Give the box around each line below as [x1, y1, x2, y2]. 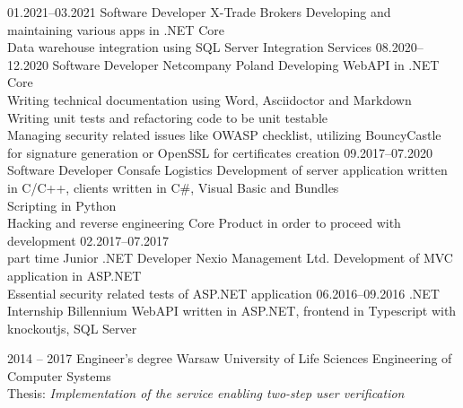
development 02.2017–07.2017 [7, 230, 170, 249]
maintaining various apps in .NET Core [7, 20, 224, 39]
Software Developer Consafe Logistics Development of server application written [7, 161, 448, 179]
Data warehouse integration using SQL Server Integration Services [7, 38, 372, 56]
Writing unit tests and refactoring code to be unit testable [7, 108, 328, 126]
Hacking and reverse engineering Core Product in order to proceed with [7, 213, 401, 232]
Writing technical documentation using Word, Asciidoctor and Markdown [7, 90, 412, 109]
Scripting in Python [7, 195, 117, 214]
